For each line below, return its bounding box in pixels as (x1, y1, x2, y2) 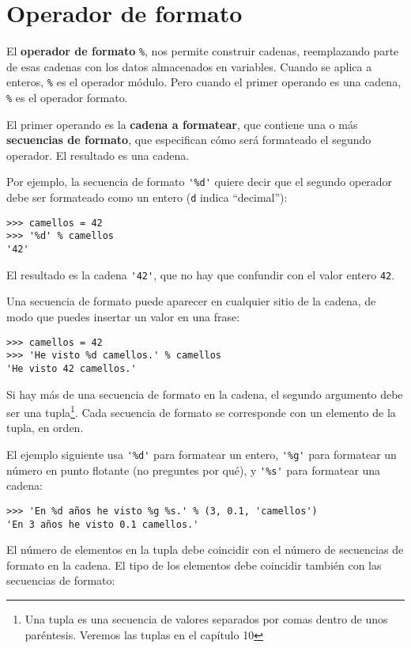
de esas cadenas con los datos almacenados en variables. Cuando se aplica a (6, 58, 372, 74)
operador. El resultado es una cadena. (6, 146, 190, 163)
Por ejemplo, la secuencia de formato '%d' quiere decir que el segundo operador (6, 173, 393, 190)
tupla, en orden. (6, 419, 84, 436)
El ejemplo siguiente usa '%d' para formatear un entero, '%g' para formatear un (6, 446, 397, 462)
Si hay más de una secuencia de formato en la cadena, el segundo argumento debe (6, 385, 403, 402)
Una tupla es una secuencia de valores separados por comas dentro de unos (25, 611, 388, 627)
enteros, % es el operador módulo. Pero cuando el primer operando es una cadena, (6, 74, 402, 90)
